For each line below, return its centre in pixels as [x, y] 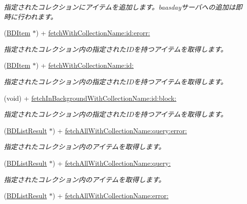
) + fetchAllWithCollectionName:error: [110, 196]
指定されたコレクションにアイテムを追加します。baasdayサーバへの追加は [120, 7]
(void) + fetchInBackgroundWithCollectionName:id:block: [90, 98]
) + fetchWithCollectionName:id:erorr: [93, 33]
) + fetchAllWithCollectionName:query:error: [120, 130]
